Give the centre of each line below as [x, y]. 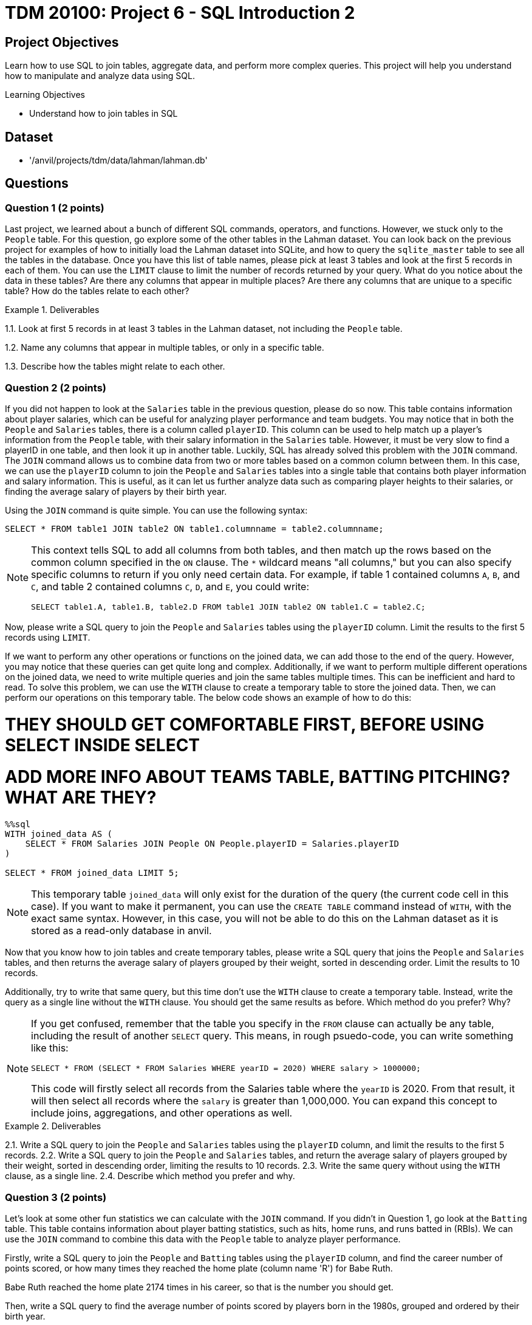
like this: [50, 1048]
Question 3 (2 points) [56, 1197]
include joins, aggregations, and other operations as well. [162, 1113]
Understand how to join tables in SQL [104, 114]
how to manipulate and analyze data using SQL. [100, 76]
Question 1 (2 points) [55, 208]
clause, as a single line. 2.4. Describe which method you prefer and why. [150, 1176]
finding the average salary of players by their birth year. [116, 491]
